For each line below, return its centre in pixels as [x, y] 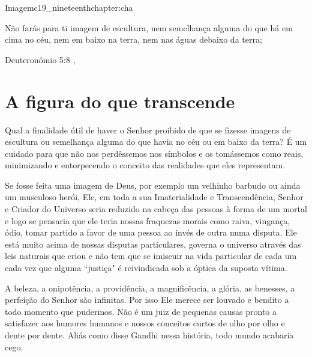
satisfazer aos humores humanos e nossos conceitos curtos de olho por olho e [145, 323]
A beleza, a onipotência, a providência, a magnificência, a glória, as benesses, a [150, 288]
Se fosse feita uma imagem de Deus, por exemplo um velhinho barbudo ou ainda [153, 185]
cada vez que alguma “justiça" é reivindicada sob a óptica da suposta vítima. [146, 268]
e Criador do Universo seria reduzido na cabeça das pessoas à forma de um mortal [156, 209]
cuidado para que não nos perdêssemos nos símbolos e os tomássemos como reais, [154, 153]
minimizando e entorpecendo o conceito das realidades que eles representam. [145, 165]
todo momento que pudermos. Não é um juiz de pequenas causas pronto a [141, 311]
